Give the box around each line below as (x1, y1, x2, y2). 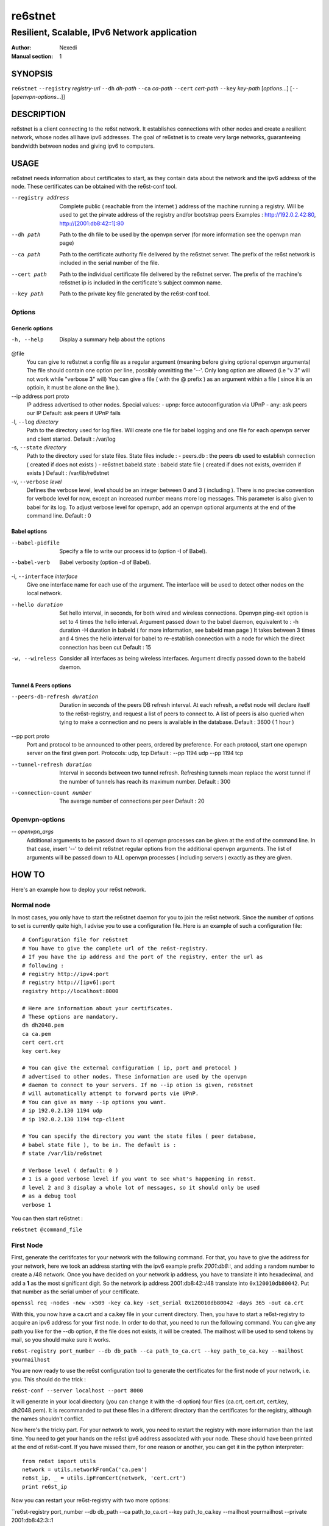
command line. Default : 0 (26, 512, 91, 519)
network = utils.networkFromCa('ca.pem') (22, 1466, 147, 1474)
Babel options (11, 528, 48, 535)
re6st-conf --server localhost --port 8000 (11, 1387, 143, 1394)
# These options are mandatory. (22, 1013, 119, 1020)
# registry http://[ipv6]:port (22, 979, 116, 986)
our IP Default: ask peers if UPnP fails (26, 410, 121, 417)
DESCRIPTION (11, 109, 66, 119)
